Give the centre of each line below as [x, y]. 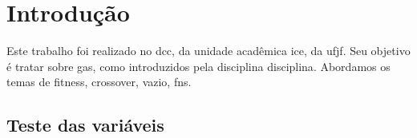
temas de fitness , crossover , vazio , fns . [99, 82]
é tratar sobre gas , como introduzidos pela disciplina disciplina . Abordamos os [198, 66]
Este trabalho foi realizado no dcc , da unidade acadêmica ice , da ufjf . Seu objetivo [208, 51]
